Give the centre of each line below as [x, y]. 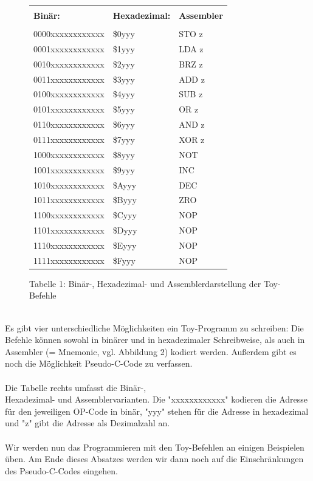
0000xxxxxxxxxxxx [69, 34]
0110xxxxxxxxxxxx [69, 124]
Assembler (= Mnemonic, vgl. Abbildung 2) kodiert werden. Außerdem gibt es [151, 351]
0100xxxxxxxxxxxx [69, 94]
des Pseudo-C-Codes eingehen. [61, 470]
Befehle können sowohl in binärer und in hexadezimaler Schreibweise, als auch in [155, 340]
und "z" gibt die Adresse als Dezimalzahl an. [88, 423]
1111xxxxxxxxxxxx [69, 260]
